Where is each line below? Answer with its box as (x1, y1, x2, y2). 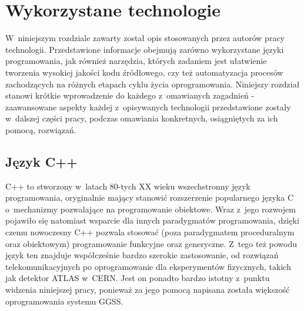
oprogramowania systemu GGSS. (5, 295, 123, 307)
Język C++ (5, 152, 78, 170)
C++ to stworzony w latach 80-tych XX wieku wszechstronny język (5, 180, 250, 192)
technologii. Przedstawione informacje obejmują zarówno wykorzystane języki (5, 43, 284, 55)
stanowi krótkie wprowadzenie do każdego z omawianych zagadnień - (5, 89, 255, 102)
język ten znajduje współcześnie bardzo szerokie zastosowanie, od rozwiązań (5, 249, 279, 261)
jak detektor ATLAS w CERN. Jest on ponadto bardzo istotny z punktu (5, 272, 270, 284)
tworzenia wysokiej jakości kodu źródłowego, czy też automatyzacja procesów (5, 66, 283, 78)
